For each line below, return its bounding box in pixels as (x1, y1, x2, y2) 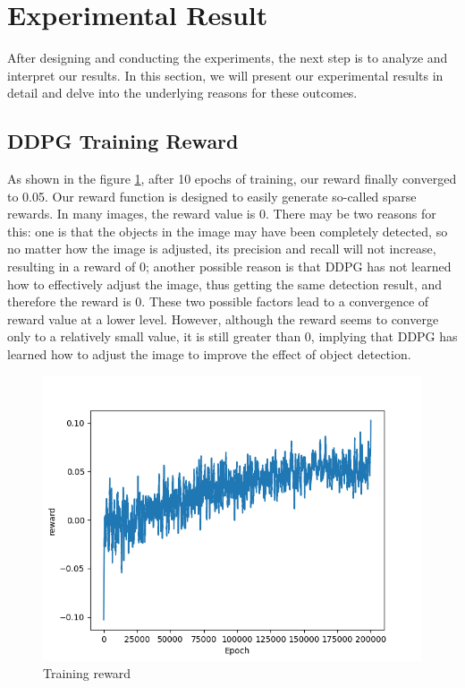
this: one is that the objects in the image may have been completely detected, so (7, 221, 448, 240)
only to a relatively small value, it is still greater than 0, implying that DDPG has (7, 327, 458, 346)
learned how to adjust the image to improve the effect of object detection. (7, 345, 411, 364)
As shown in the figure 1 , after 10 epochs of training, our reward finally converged (7, 169, 457, 188)
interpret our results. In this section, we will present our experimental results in (7, 65, 444, 84)
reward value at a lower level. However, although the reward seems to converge (7, 309, 439, 328)
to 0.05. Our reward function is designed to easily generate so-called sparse (7, 186, 417, 205)
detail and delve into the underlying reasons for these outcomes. (7, 83, 358, 102)
